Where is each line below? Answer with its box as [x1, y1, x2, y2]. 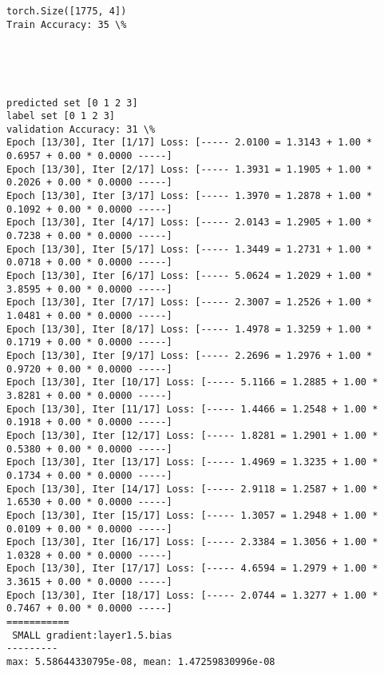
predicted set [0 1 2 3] [6, 97, 138, 109]
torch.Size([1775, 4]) [6, 6, 127, 17]
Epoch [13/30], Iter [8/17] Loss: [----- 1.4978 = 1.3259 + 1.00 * [6, 323, 373, 335]
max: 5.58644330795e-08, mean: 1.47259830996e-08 [6, 656, 275, 668]
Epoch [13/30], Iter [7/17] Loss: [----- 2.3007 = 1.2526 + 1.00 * [6, 297, 373, 309]
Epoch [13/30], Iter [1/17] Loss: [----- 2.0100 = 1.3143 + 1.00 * [6, 137, 373, 149]
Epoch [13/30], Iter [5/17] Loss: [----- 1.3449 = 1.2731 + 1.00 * [6, 243, 373, 255]
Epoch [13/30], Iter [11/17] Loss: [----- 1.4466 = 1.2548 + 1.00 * [6, 403, 378, 415]
